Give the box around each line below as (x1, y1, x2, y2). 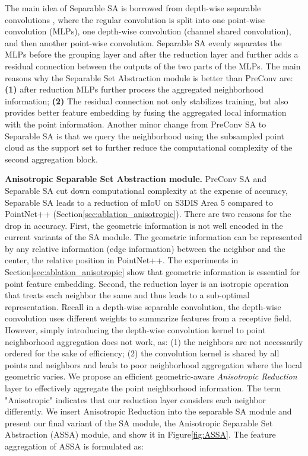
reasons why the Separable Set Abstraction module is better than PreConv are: (5, 71, 293, 84)
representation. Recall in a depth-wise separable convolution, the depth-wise (5, 300, 281, 312)
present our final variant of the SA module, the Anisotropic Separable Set (5, 416, 273, 429)
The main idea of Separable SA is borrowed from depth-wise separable (5, 2, 261, 14)
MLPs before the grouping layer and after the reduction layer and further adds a (5, 48, 299, 60)
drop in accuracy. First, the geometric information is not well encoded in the (5, 219, 283, 231)
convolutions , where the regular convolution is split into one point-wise (5, 13, 265, 25)
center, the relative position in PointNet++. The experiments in (5, 254, 239, 266)
